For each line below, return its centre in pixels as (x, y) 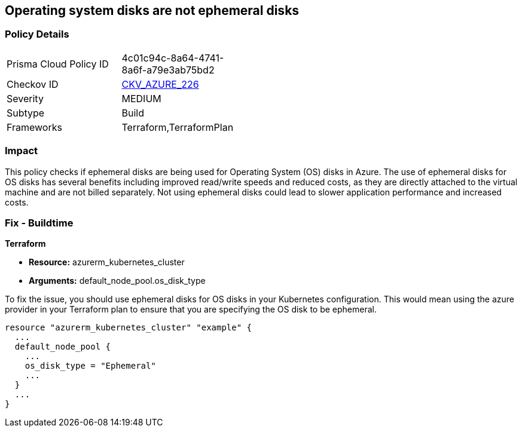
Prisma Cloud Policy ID (58, 64)
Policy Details (37, 34)
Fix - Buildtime (39, 223)
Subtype (26, 113)
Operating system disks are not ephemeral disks (152, 10)
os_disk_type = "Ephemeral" (90, 366)
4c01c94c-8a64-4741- (173, 58)
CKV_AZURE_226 (160, 84)
